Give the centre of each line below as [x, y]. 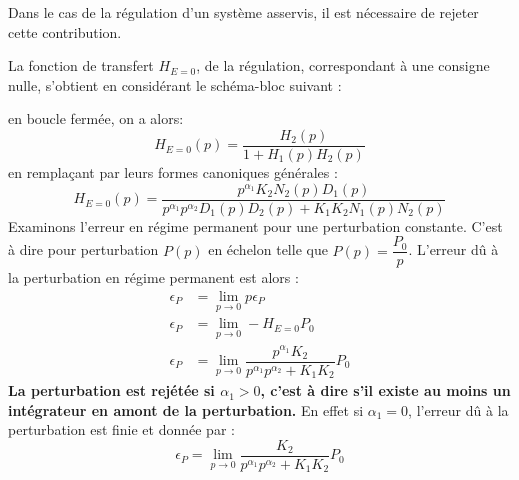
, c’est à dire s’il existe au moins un [385, 390]
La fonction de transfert [81, 65]
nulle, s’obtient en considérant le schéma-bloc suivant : [175, 84]
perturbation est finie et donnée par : [121, 429]
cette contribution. [65, 31]
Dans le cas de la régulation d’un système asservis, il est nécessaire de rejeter [243, 12]
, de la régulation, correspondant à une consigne [343, 65]
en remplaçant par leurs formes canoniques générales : [173, 172]
